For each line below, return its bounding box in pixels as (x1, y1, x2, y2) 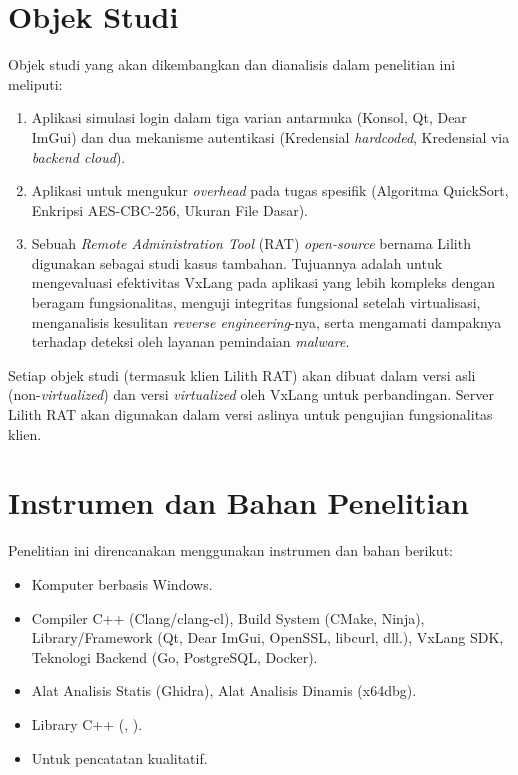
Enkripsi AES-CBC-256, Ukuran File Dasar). (31, 199, 309, 220)
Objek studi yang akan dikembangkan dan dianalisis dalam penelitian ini (8, 54, 456, 75)
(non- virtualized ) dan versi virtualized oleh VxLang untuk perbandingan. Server (8, 384, 494, 405)
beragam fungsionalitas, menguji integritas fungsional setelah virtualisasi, (31, 292, 481, 313)
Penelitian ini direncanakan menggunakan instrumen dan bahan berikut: (8, 540, 453, 561)
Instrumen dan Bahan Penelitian (8, 482, 469, 523)
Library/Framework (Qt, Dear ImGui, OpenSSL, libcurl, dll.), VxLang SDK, (31, 627, 504, 648)
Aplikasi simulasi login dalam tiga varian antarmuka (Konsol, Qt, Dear (31, 107, 467, 128)
